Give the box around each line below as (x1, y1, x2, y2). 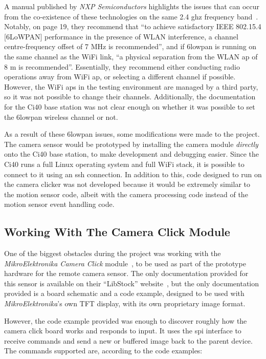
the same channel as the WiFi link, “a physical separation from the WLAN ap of (4, 51, 258, 61)
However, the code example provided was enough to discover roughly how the (4, 315, 247, 326)
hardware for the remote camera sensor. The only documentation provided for (4, 268, 249, 279)
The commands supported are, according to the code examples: (4, 345, 203, 356)
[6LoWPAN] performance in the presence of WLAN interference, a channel (4, 31, 238, 41)
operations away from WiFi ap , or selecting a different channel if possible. (4, 71, 236, 82)
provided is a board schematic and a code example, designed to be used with (4, 288, 245, 299)
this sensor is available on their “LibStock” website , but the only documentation (4, 278, 259, 288)
